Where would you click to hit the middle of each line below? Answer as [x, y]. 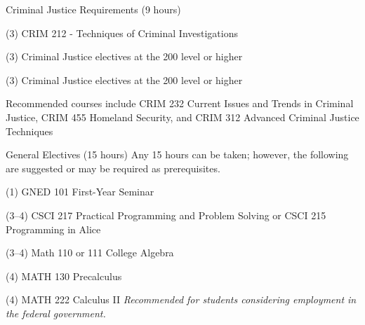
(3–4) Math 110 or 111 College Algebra [90, 253]
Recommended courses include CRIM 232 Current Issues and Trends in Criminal [180, 103]
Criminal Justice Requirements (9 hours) [93, 9]
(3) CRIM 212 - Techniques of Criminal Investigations [122, 33]
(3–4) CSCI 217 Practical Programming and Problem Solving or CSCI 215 [166, 215]
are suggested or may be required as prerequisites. [113, 168]
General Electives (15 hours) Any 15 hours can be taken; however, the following [177, 154]
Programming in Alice [53, 229]
